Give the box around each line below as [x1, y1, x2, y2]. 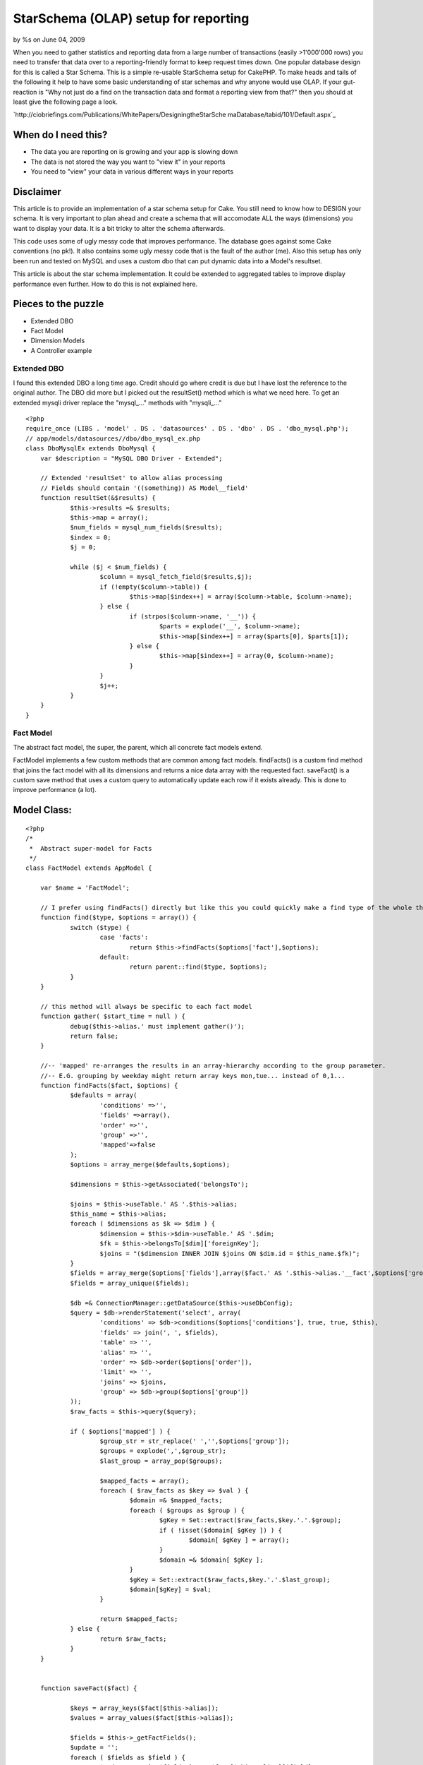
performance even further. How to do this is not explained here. [13, 280, 197, 288]
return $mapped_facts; [99, 1615, 178, 1623]
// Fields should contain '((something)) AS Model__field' [39, 484, 249, 492]
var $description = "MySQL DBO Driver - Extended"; [39, 454, 223, 462]
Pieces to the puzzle [13, 298, 104, 310]
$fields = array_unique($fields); [70, 1279, 190, 1287]
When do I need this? [13, 129, 108, 141]
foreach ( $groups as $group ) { [129, 1506, 245, 1514]
